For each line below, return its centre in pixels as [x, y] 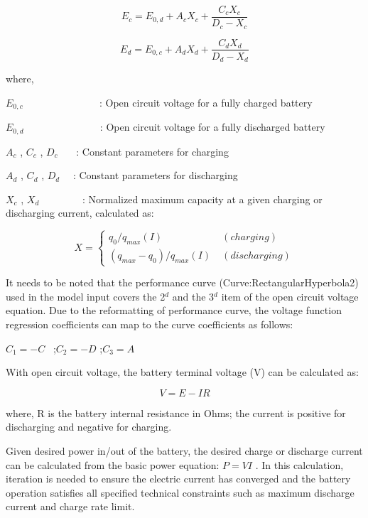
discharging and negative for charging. [89, 427]
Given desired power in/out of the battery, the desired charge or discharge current [184, 451]
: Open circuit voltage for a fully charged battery [206, 102]
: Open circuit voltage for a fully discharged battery [212, 127]
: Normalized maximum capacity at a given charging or [202, 199]
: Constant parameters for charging [152, 151]
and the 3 [193, 296]
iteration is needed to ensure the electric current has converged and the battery [178, 479]
